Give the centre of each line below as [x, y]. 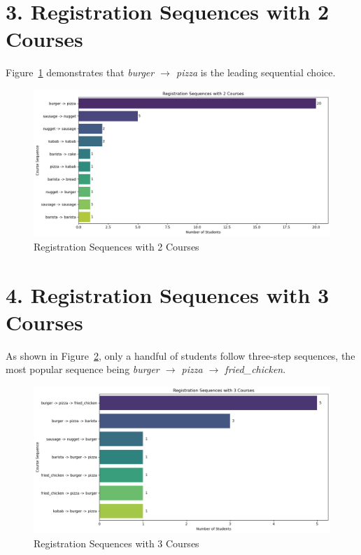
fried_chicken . [255, 369]
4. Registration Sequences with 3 [168, 294]
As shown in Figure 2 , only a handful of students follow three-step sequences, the [180, 355]
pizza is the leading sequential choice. [256, 72]
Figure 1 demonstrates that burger [80, 72]
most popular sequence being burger [83, 369]
